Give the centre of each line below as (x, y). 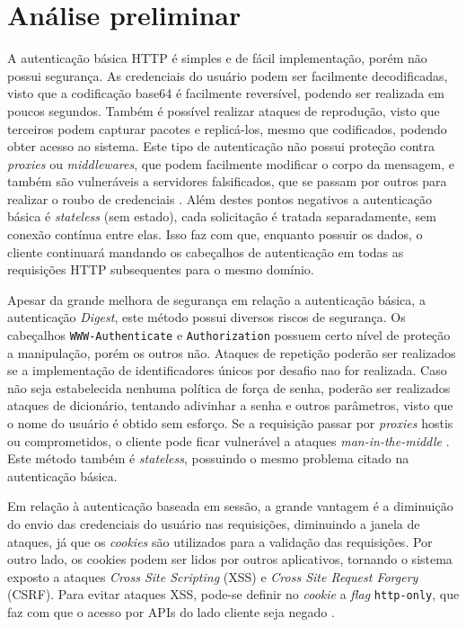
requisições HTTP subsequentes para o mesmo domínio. (161, 269)
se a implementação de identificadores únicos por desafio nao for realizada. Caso (227, 370)
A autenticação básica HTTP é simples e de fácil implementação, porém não (217, 58)
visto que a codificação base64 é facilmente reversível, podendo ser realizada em (226, 93)
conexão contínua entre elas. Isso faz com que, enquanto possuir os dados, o (215, 234)
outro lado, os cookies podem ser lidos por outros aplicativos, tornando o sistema (230, 559)
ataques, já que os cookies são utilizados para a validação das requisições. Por (220, 541)
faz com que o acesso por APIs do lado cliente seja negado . (171, 612)
